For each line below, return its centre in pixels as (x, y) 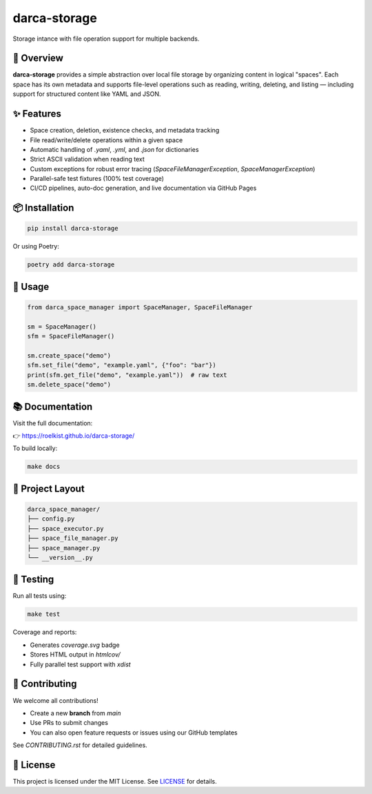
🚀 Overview (38, 58)
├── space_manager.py (64, 548)
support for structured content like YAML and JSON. (87, 94)
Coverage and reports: (45, 632)
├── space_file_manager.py (73, 538)
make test (44, 614)
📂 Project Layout (49, 488)
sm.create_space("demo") (69, 356)
